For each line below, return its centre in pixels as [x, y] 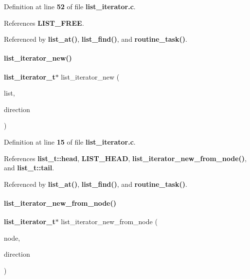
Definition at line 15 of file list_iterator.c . [70, 141]
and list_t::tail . [29, 168]
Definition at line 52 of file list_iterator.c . [70, 6]
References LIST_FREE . [44, 23]
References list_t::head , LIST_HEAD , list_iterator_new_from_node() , [125, 158]
